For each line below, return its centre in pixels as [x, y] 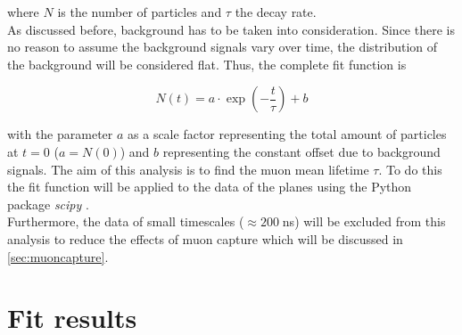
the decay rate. [276, 12]
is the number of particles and [140, 12]
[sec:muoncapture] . [58, 256]
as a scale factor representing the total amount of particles [287, 134]
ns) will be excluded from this [364, 221]
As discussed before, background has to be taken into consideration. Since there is [231, 29]
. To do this [410, 169]
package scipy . [48, 204]
